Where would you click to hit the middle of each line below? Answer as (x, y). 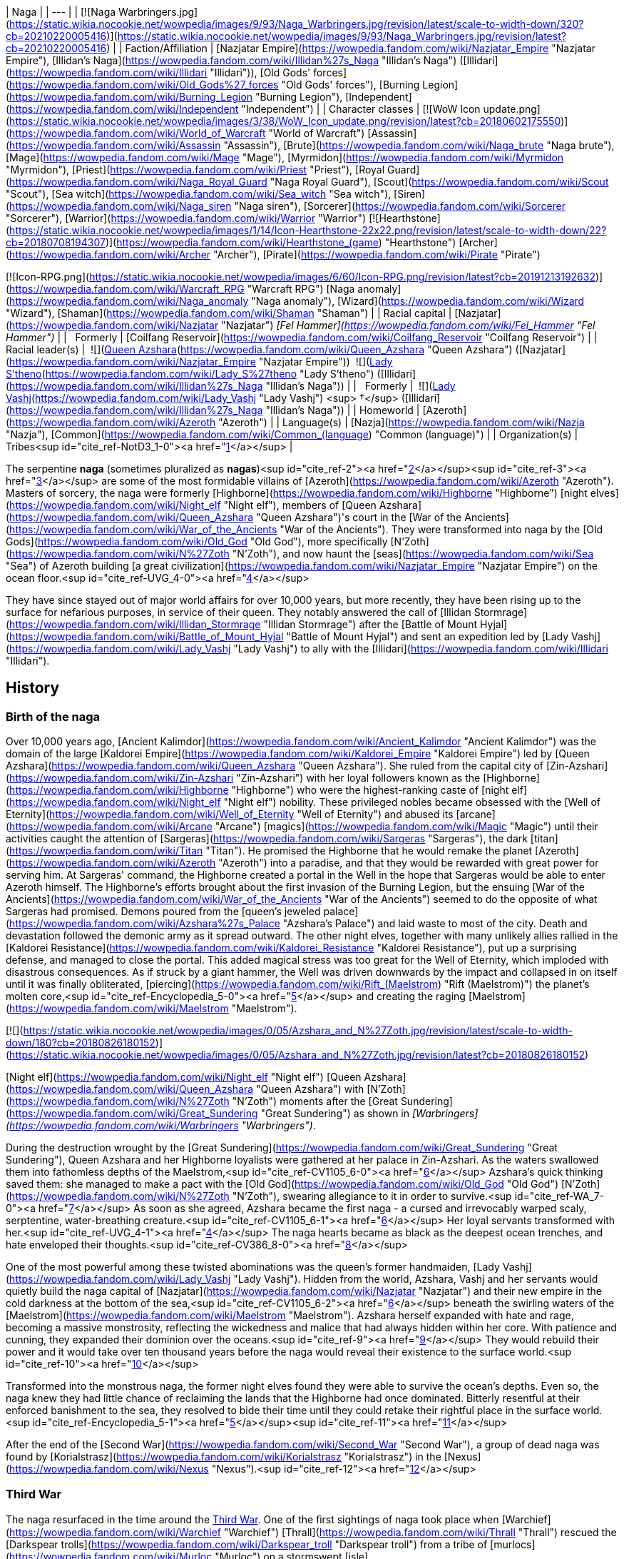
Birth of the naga (53, 716)
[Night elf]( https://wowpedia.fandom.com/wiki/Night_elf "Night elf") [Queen (184, 1077)
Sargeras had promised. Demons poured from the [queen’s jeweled (163, 912)
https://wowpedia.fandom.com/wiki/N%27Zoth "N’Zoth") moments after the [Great (204, 1101)
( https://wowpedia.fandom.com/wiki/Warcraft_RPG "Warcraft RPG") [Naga (180, 289)
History (33, 688)
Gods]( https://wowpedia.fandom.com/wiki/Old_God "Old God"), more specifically (197, 541)
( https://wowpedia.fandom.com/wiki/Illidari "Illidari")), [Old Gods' (158, 72)
